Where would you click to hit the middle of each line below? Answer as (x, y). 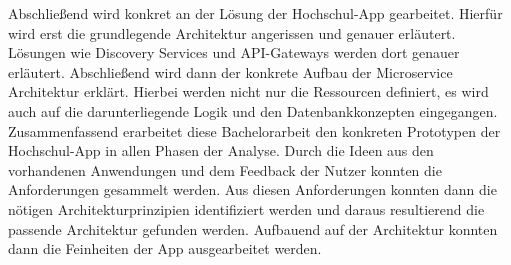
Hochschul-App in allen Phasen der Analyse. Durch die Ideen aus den (221, 150)
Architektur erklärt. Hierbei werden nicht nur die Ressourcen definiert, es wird (248, 91)
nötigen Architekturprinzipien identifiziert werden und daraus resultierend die (246, 208)
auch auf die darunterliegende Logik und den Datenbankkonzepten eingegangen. (253, 110)
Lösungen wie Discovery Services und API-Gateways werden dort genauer (234, 52)
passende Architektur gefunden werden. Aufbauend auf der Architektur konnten (253, 228)
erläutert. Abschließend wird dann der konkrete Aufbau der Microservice (230, 71)
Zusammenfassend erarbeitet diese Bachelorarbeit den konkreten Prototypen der (254, 130)
